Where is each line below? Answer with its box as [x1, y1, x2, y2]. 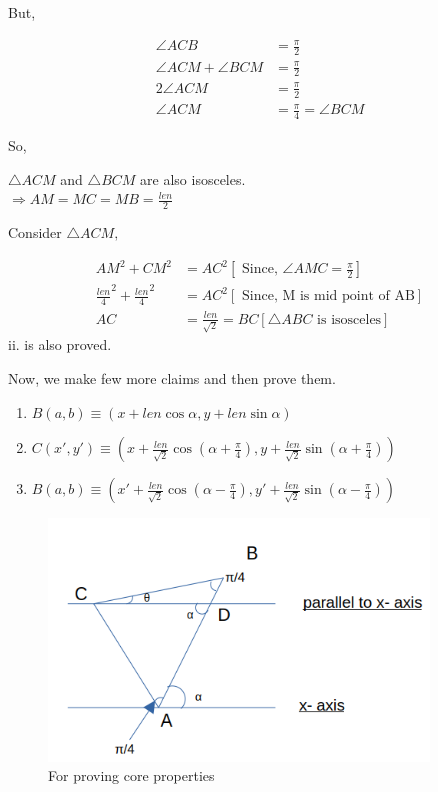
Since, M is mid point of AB [242, 289, 415, 304]
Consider [8, 222, 62, 243]
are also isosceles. [140, 168, 246, 189]
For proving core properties [48, 765, 215, 786]
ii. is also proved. [8, 334, 112, 355]
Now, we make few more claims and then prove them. [8, 367, 336, 388]
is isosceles [317, 312, 382, 327]
